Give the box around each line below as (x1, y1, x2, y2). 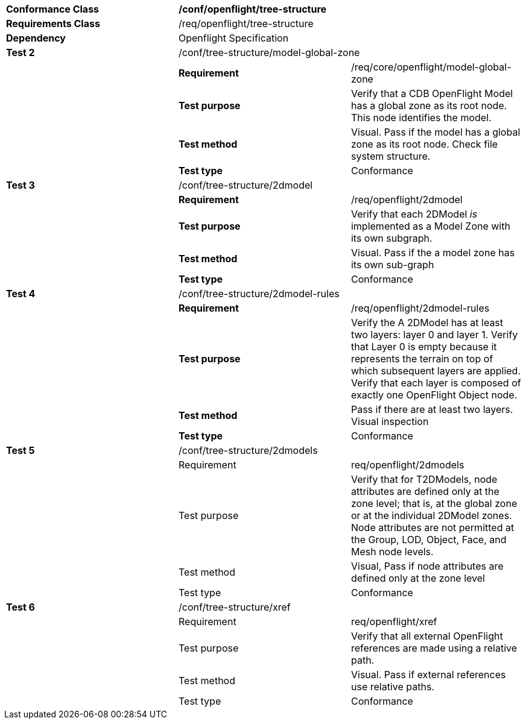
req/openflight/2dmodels (350, 459, 464, 471)
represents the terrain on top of (350, 353, 493, 365)
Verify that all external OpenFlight (350, 630, 503, 642)
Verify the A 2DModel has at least (350, 316, 504, 329)
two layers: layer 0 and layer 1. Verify (350, 329, 518, 341)
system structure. (350, 150, 431, 162)
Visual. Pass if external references (350, 669, 506, 681)
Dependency (6, 32, 66, 44)
